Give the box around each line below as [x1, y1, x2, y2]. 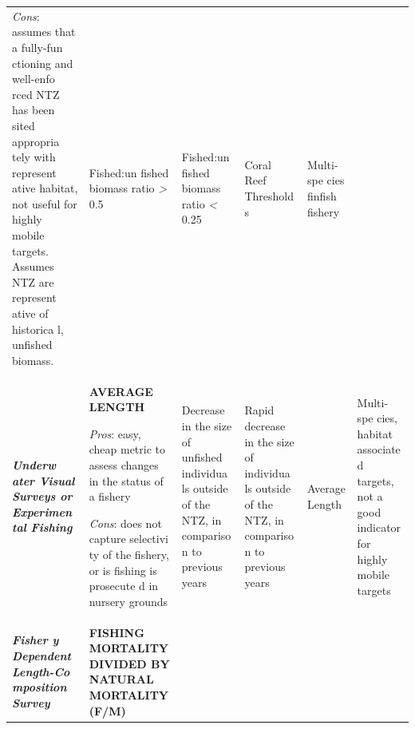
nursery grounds [89, 592, 168, 609]
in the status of [89, 472, 164, 489]
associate [357, 441, 401, 458]
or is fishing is [89, 561, 157, 578]
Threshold [244, 188, 294, 204]
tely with [12, 149, 56, 165]
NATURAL [89, 671, 154, 687]
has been [12, 101, 55, 118]
